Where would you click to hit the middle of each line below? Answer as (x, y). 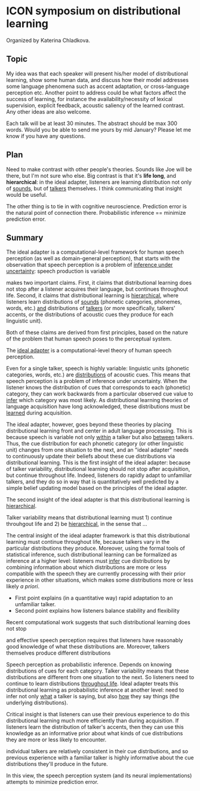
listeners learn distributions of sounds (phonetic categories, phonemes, (94, 302)
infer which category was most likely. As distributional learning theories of (97, 400)
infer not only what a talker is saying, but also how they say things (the (93, 696)
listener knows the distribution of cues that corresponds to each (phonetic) (99, 388)
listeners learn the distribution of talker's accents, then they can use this (95, 727)
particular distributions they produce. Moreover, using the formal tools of (96, 548)
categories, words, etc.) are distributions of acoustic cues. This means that (99, 375)
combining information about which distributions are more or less (87, 567)
